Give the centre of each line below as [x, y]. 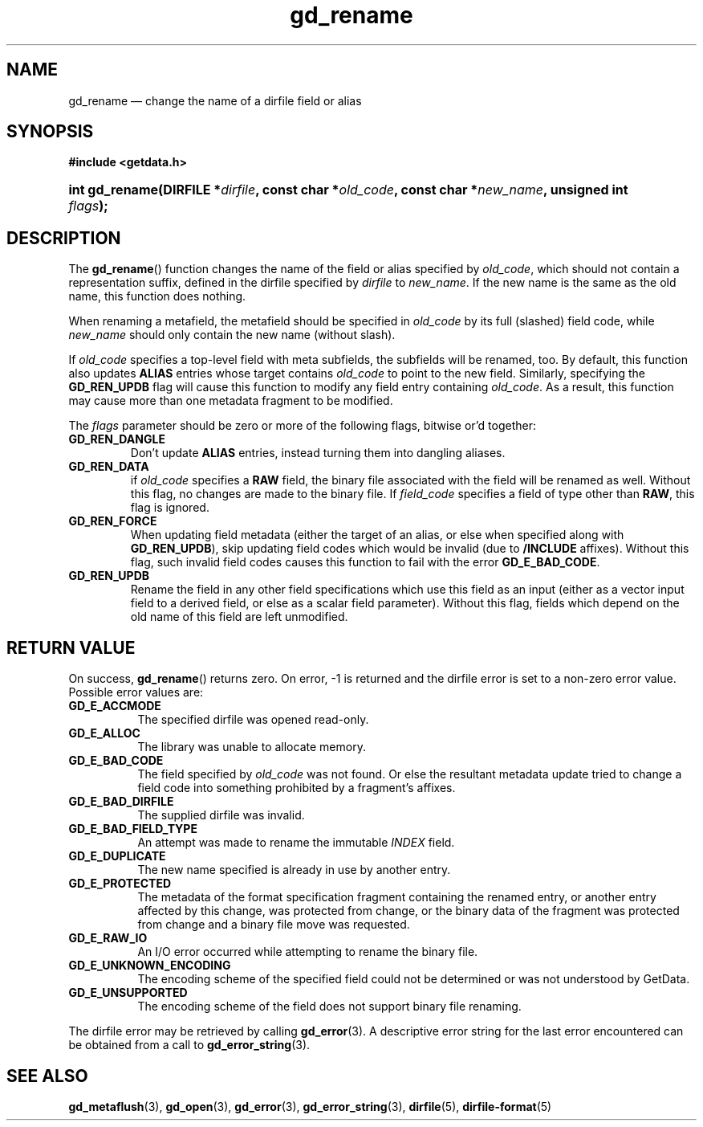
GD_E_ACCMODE [115, 706]
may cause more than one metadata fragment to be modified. [231, 401]
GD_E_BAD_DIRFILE [121, 802]
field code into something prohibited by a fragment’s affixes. [297, 788]
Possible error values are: [136, 692]
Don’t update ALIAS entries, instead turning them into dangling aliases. [318, 453]
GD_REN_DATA [109, 467]
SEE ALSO [47, 1076]
